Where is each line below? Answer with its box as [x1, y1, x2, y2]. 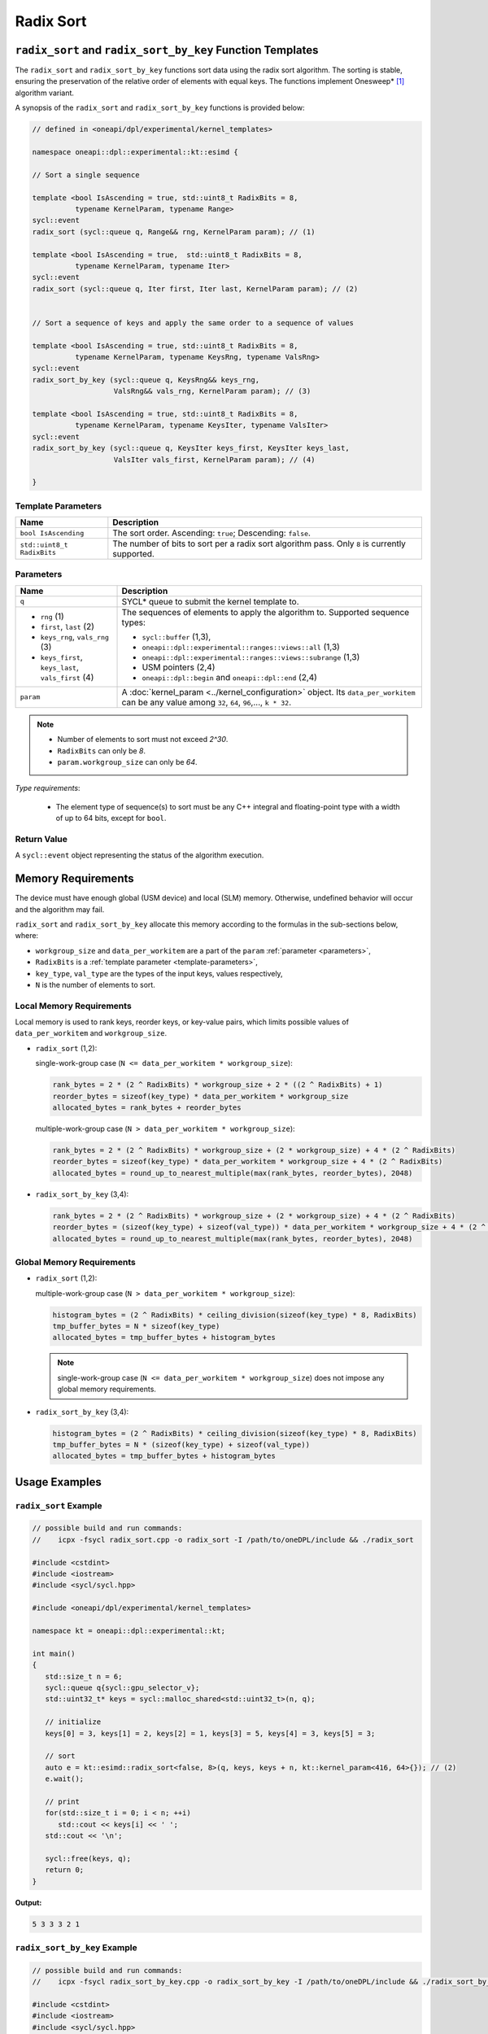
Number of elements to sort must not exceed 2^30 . [57, 735, 229, 744]
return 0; [45, 1866, 85, 1875]
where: [15, 931, 39, 941]
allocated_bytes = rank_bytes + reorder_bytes [52, 1103, 242, 1112]
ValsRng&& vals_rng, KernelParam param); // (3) [113, 386, 312, 396]
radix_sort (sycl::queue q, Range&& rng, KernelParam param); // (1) [32, 227, 316, 236]
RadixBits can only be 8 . [57, 745, 146, 756]
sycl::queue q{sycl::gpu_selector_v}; [45, 1683, 200, 1692]
